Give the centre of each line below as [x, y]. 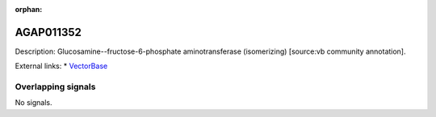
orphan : [29, 9]
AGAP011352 [48, 32]
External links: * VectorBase [61, 66]
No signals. [34, 103]
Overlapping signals [55, 87]
